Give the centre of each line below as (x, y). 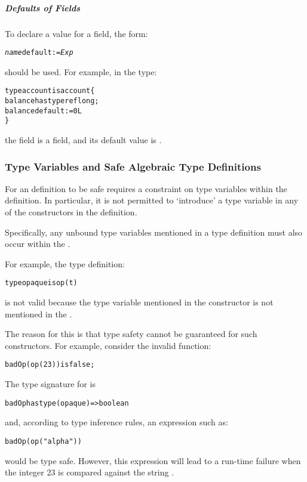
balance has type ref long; (52, 101)
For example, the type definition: (65, 263)
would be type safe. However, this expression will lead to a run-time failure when (153, 460)
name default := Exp (39, 53)
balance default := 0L (43, 111)
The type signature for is (50, 384)
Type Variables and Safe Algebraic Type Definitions (133, 166)
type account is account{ (50, 91)
